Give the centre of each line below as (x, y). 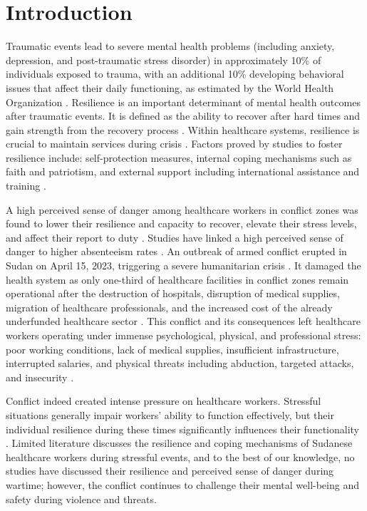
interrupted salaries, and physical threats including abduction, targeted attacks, (180, 363)
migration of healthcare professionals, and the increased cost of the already (169, 307)
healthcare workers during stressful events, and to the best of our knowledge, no (180, 456)
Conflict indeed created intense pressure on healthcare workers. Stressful (164, 401)
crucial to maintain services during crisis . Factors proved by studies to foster (174, 144)
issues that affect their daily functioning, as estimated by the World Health (170, 87)
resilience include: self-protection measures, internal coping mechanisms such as (179, 157)
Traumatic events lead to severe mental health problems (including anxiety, (170, 46)
